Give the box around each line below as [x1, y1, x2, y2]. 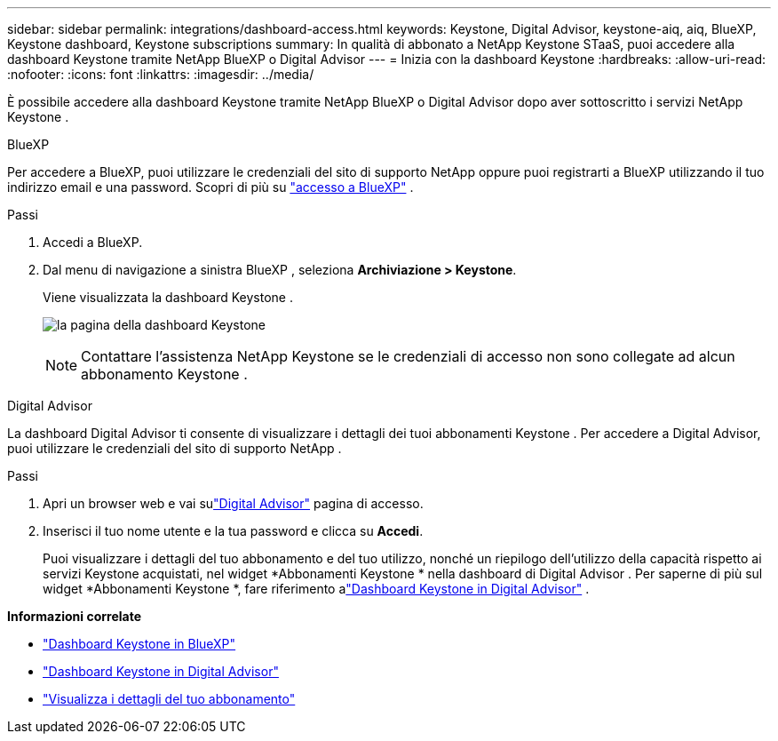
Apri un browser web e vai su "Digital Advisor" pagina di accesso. [43, 496, 424, 511]
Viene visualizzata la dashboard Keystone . [43, 290, 293, 305]
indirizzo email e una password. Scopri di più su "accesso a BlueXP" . [7, 179, 414, 195]
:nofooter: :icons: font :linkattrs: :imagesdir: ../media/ [7, 67, 314, 82]
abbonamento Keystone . [81, 365, 248, 383]
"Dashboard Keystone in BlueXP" [43, 636, 236, 651]
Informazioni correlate [7, 609, 142, 624]
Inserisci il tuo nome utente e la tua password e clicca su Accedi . [43, 523, 424, 538]
